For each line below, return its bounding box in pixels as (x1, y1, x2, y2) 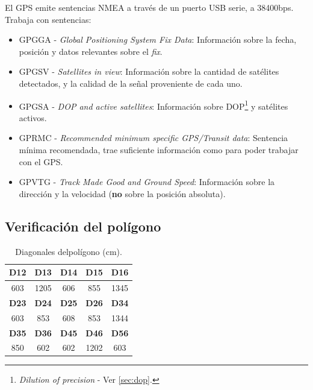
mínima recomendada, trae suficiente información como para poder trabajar (19, 143, 299, 156)
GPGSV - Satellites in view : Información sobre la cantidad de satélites (19, 65, 279, 78)
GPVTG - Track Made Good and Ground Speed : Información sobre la (19, 175, 275, 188)
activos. (19, 111, 47, 124)
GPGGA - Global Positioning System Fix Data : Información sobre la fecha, (19, 33, 297, 46)
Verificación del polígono (5, 216, 161, 235)
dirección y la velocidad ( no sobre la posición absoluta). (19, 187, 226, 200)
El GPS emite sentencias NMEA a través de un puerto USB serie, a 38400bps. (5, 1, 294, 13)
